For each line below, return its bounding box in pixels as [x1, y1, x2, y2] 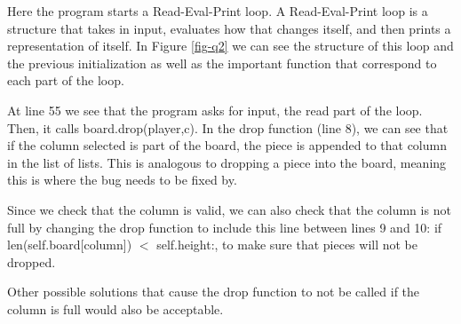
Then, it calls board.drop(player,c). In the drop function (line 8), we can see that [7, 118, 449, 137]
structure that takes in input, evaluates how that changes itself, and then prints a [7, 19, 451, 37]
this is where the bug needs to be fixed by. [7, 170, 237, 189]
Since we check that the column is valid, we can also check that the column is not [7, 200, 451, 218]
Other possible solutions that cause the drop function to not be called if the [7, 282, 420, 301]
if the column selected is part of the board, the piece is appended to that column [7, 136, 447, 154]
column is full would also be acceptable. [7, 299, 224, 318]
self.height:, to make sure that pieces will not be [156, 235, 418, 254]
